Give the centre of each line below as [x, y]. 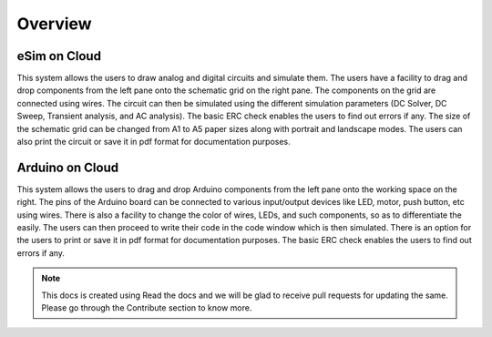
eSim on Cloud [59, 56]
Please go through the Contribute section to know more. [147, 308]
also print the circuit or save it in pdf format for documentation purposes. [154, 142]
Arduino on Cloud [67, 167]
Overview [54, 24]
